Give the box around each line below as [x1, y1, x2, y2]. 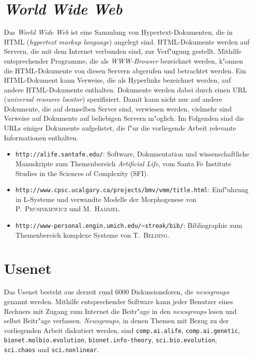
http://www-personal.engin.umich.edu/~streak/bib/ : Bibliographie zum [15, 220, 242, 230]
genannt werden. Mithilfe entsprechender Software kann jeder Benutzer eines [4, 296, 233, 306]
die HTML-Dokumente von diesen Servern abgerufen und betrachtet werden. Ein [4, 65, 246, 75]
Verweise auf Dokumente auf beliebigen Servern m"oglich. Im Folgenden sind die [4, 113, 244, 123]
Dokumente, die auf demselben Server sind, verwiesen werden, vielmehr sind [4, 103, 232, 113]
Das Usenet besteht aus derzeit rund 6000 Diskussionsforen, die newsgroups [4, 287, 230, 297]
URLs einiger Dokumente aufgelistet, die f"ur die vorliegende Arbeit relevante [4, 123, 236, 133]
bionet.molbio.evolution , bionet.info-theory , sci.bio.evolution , [4, 334, 217, 345]
